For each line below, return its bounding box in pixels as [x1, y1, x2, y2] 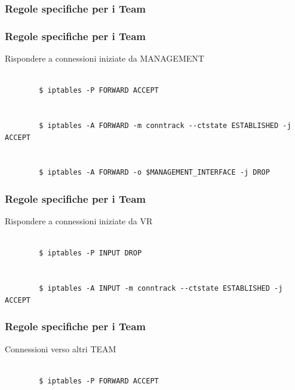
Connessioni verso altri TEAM [5, 342, 116, 355]
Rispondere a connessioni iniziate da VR [5, 215, 153, 227]
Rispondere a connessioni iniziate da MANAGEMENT [5, 52, 204, 65]
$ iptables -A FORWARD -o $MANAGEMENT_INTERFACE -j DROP [39, 168, 270, 177]
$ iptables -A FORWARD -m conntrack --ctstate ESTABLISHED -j [39, 121, 291, 130]
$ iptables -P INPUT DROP [39, 249, 142, 258]
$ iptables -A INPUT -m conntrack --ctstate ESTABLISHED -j [39, 284, 283, 293]
